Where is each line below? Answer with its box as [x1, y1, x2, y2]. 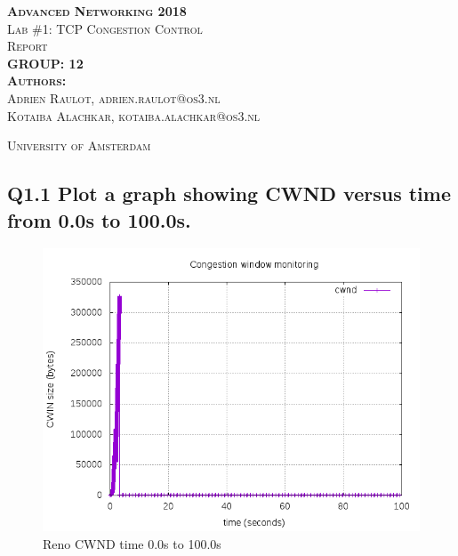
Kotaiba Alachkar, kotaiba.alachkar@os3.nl [7, 106, 261, 125]
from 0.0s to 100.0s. [7, 205, 191, 233]
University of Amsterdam [7, 136, 151, 155]
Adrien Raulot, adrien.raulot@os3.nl [7, 88, 221, 107]
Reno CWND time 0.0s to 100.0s [43, 534, 221, 552]
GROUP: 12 [7, 53, 84, 72]
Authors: [7, 71, 67, 90]
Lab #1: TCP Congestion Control [7, 19, 203, 37]
